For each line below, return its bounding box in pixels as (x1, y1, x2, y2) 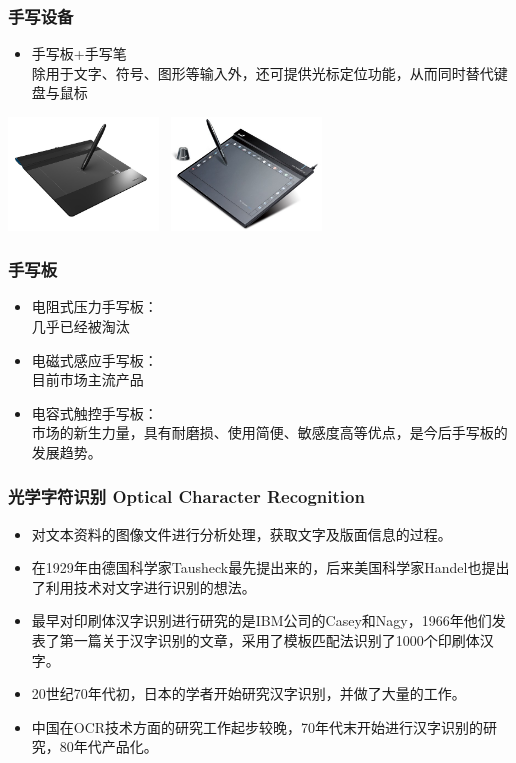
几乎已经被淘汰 (31, 315, 130, 336)
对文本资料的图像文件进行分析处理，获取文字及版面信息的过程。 (31, 523, 452, 544)
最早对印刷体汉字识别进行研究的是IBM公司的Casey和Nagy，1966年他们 (31, 610, 492, 631)
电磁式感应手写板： (31, 349, 158, 370)
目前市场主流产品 (31, 369, 144, 390)
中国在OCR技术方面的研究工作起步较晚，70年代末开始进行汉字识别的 (31, 716, 484, 737)
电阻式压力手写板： (31, 296, 158, 317)
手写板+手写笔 (31, 43, 127, 64)
